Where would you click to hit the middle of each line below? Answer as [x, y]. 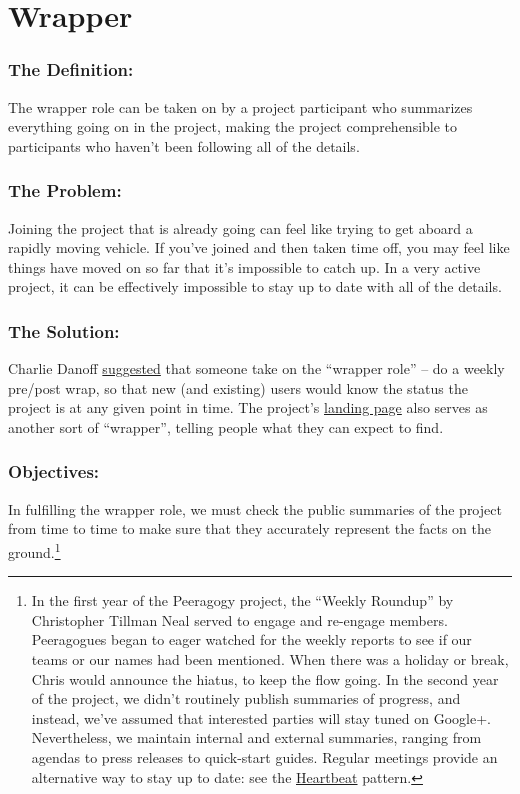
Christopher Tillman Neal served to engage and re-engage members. [239, 619]
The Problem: [65, 190]
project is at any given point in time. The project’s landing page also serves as [248, 407]
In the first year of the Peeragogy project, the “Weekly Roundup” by [242, 600]
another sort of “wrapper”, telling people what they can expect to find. [226, 426]
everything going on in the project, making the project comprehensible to [233, 126]
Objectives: [54, 471]
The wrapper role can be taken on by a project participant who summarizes [240, 106]
